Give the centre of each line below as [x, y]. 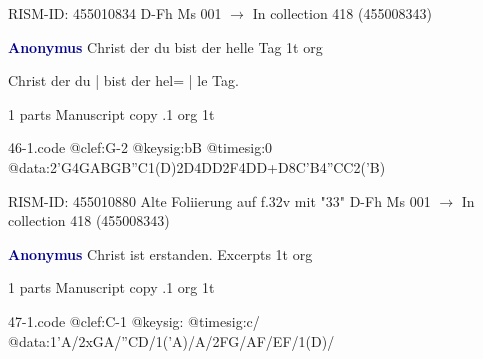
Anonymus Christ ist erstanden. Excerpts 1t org [160, 253]
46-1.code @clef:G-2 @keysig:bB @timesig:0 [140, 147]
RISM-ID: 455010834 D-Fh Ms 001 [115, 13]
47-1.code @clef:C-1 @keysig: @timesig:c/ [134, 320]
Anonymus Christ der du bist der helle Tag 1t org [165, 46]
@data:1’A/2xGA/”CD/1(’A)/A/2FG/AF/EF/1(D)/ [171, 340]
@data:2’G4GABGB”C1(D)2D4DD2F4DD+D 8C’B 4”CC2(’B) [197, 166]
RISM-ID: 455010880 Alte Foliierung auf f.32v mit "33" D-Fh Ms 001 [219, 200]
